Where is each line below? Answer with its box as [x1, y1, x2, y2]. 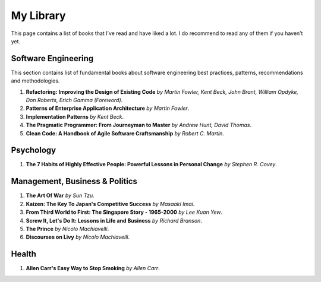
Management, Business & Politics [11, 176, 138, 186]
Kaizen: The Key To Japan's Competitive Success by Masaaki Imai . [26, 200, 195, 207]
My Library [11, 9, 66, 22]
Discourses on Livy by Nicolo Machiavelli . [26, 233, 130, 240]
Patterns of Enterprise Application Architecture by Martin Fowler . [26, 104, 190, 112]
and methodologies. [11, 77, 60, 84]
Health [11, 249, 37, 259]
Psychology [11, 145, 56, 156]
